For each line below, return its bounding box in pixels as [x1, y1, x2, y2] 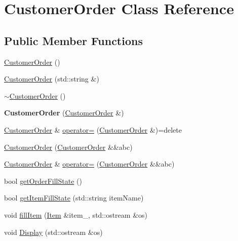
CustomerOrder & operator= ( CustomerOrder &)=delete [4, 124, 182, 135]
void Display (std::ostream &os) [4, 226, 103, 237]
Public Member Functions [4, 32, 143, 48]
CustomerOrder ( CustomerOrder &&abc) [4, 141, 133, 152]
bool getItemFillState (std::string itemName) [4, 192, 144, 203]
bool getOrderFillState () [4, 175, 82, 186]
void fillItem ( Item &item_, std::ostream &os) [4, 209, 147, 220]
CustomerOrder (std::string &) [4, 73, 99, 84]
